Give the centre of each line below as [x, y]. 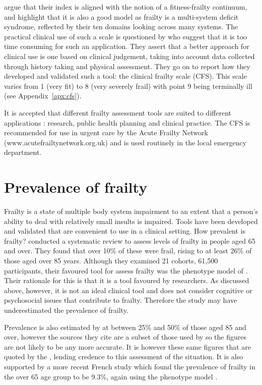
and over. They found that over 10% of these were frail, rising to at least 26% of [128, 251]
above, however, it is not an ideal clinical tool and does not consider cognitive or [128, 290]
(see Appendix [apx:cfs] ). [43, 96]
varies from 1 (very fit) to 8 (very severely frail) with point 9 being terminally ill [128, 86]
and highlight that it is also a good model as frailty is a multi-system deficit [121, 16]
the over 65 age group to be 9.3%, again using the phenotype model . [111, 376]
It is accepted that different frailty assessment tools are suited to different [118, 112]
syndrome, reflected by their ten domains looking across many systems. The [121, 26]
